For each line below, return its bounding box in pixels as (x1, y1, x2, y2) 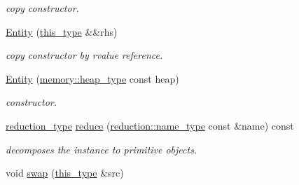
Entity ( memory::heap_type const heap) (6, 71, 179, 85)
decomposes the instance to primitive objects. (6, 142, 197, 156)
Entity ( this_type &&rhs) (6, 24, 118, 39)
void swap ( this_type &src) (6, 165, 124, 180)
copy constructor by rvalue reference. (6, 48, 163, 62)
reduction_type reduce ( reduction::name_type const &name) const (6, 118, 294, 132)
